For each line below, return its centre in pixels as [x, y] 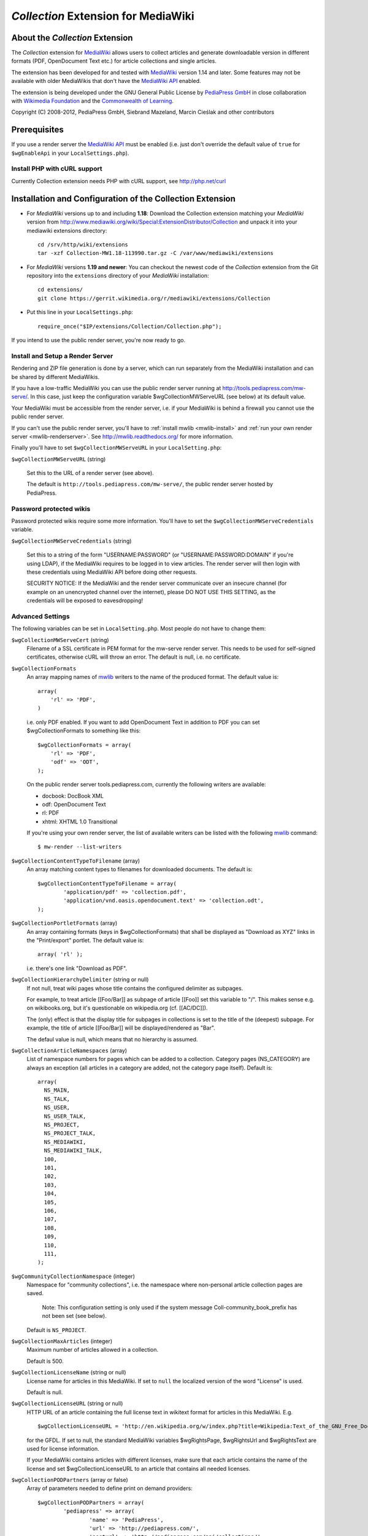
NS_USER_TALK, [65, 1116]
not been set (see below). [74, 1316]
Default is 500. [45, 1361]
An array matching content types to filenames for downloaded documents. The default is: [140, 869]
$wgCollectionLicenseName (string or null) [69, 1373]
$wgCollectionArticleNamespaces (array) [69, 1050]
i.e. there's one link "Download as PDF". [77, 968]
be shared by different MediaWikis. [56, 377]
